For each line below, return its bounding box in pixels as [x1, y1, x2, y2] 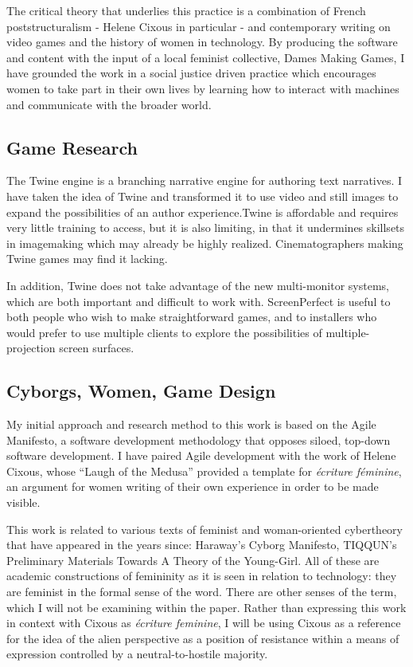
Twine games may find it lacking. [6, 250, 168, 267]
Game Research [6, 135, 138, 159]
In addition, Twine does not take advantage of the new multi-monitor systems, [6, 277, 389, 293]
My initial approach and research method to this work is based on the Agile [6, 416, 376, 433]
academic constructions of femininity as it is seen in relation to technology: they [6, 567, 397, 584]
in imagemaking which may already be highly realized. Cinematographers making [6, 234, 403, 251]
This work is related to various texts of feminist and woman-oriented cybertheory [6, 520, 403, 537]
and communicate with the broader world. [6, 96, 212, 112]
